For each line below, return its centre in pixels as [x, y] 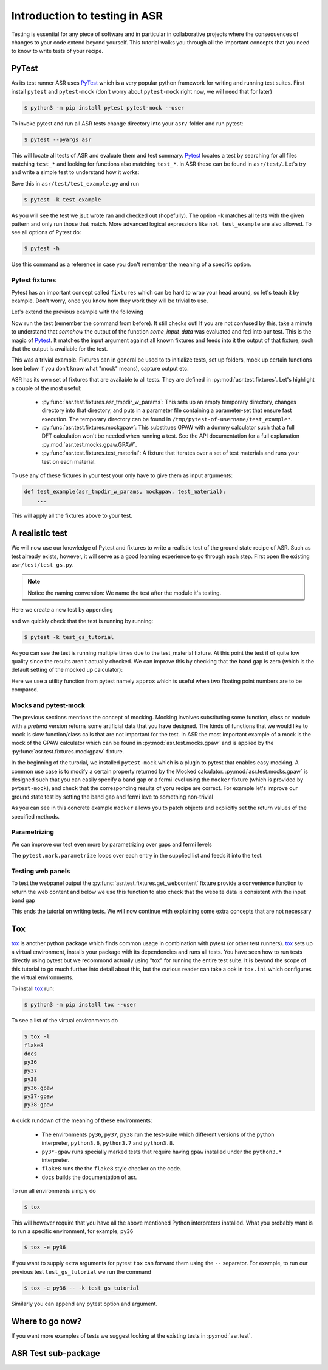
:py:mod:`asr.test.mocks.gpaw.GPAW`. [89, 444]
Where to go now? [46, 1321]
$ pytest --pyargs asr [58, 139]
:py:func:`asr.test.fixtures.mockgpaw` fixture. [68, 751]
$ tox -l [37, 1037]
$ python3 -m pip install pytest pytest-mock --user [104, 107]
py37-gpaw [39, 1096]
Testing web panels [41, 871]
